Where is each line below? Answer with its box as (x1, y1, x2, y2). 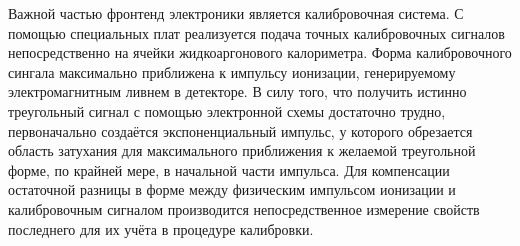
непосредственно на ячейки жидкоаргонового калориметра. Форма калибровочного (8, 42, 512, 63)
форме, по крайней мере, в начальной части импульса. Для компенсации (8, 159, 450, 180)
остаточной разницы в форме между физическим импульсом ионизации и (8, 179, 456, 200)
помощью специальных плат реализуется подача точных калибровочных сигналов (8, 22, 505, 43)
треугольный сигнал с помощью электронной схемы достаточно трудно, (8, 100, 446, 121)
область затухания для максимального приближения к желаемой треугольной (8, 140, 476, 161)
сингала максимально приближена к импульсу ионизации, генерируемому (8, 61, 456, 82)
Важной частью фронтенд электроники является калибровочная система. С (8, 3, 464, 23)
